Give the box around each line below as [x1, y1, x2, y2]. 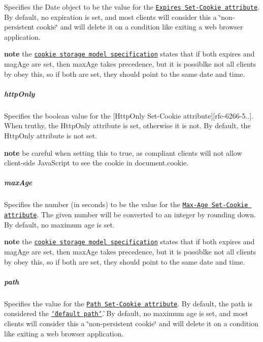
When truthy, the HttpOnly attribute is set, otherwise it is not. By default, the [4, 120, 251, 131]
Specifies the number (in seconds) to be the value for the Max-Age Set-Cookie [4, 199, 248, 210]
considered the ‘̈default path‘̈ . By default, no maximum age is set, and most [4, 308, 248, 319]
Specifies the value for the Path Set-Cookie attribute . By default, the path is [4, 298, 252, 308]
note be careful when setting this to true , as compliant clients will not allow [4, 147, 242, 158]
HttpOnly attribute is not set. [4, 130, 97, 141]
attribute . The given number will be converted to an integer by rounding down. [4, 209, 256, 220]
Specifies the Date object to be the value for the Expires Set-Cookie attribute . [4, 2, 259, 12]
